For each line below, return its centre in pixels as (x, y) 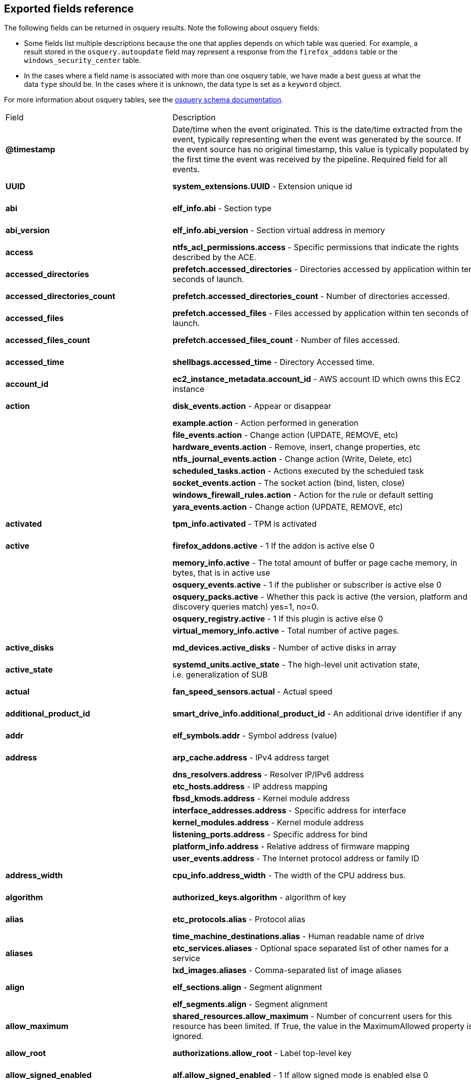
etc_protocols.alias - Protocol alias (239, 919)
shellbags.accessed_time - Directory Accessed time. (273, 362)
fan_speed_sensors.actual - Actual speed (252, 692)
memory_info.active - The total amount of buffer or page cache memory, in (315, 563)
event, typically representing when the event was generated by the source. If (317, 140)
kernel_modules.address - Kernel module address (268, 823)
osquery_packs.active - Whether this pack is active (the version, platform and (320, 597)
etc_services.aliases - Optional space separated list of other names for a (311, 948)
